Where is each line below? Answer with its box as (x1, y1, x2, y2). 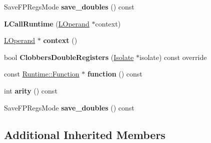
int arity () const (4, 85, 57, 95)
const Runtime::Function (4, 68, 79, 79)
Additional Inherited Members (4, 126, 165, 142)
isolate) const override (139, 51, 207, 62)
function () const (87, 68, 142, 79)
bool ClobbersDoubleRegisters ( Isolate (4, 51, 134, 62)
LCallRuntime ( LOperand (4, 18, 89, 28)
